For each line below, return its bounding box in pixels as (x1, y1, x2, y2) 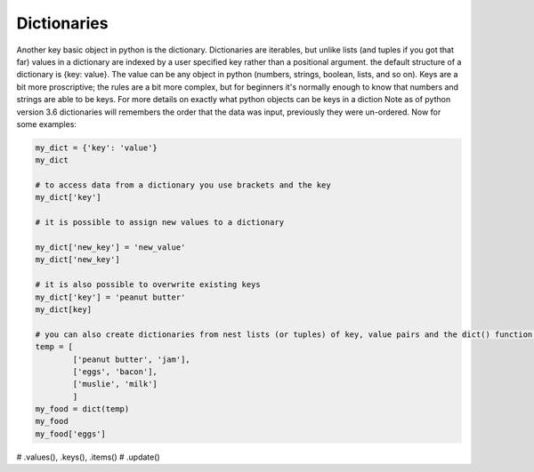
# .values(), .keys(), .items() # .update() (16, 452, 160, 462)
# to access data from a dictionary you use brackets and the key (35, 180, 331, 190)
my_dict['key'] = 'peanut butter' (35, 292, 186, 302)
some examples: (16, 118, 77, 129)
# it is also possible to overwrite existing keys (35, 280, 262, 290)
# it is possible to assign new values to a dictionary (35, 218, 285, 228)
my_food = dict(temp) (35, 404, 130, 414)
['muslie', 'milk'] (72, 379, 158, 389)
